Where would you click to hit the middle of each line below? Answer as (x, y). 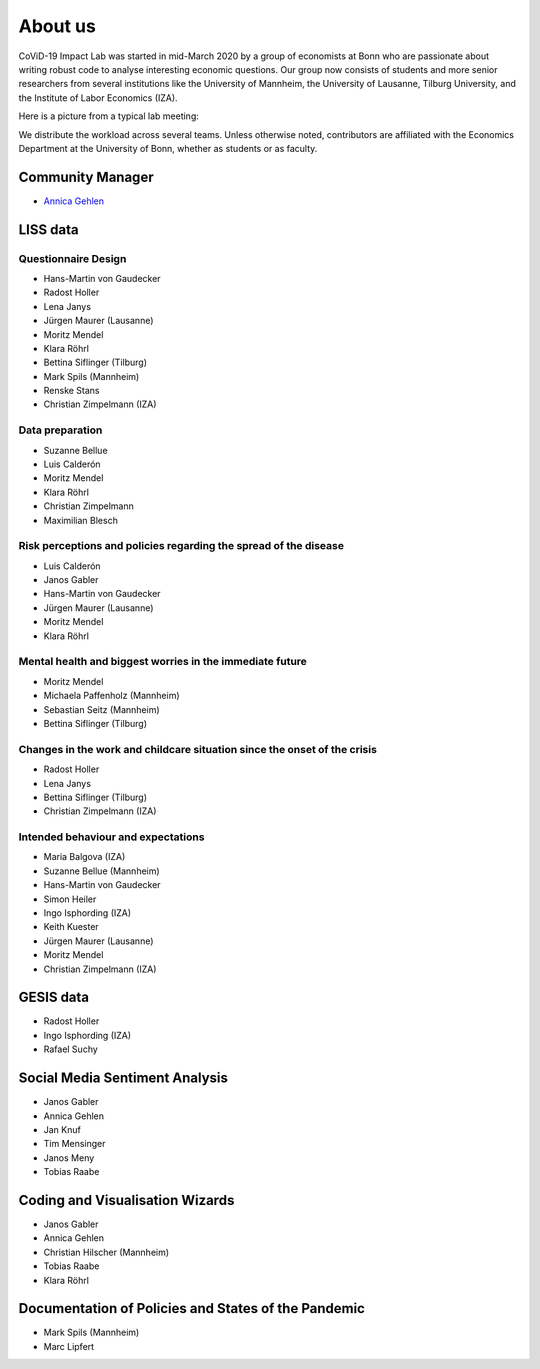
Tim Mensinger (74, 1144)
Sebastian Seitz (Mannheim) (101, 709)
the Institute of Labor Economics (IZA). (98, 97)
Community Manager (86, 176)
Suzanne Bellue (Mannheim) (101, 871)
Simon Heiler (70, 899)
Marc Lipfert (69, 1346)
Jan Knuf (62, 1129)
